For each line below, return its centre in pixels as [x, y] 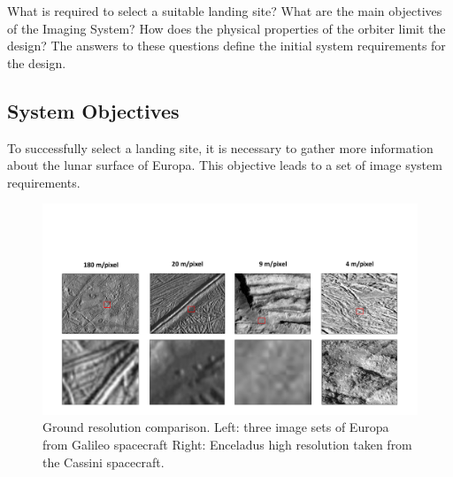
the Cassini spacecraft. [104, 462]
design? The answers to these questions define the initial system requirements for [226, 46]
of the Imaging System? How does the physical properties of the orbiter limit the [226, 28]
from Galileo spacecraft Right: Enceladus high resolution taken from [227, 445]
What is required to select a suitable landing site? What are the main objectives [225, 11]
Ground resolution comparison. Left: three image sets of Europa [216, 427]
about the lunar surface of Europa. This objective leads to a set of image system [225, 165]
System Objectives [93, 110]
